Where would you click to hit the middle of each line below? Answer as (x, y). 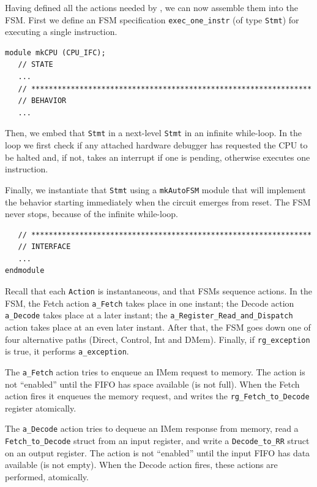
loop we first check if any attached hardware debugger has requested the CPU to (156, 145)
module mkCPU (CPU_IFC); (55, 52)
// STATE (35, 65)
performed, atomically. (47, 476)
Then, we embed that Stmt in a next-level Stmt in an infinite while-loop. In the (154, 133)
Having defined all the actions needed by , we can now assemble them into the (151, 7)
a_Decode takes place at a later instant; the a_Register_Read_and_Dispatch (149, 315)
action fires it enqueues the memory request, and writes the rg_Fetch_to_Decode (157, 396)
